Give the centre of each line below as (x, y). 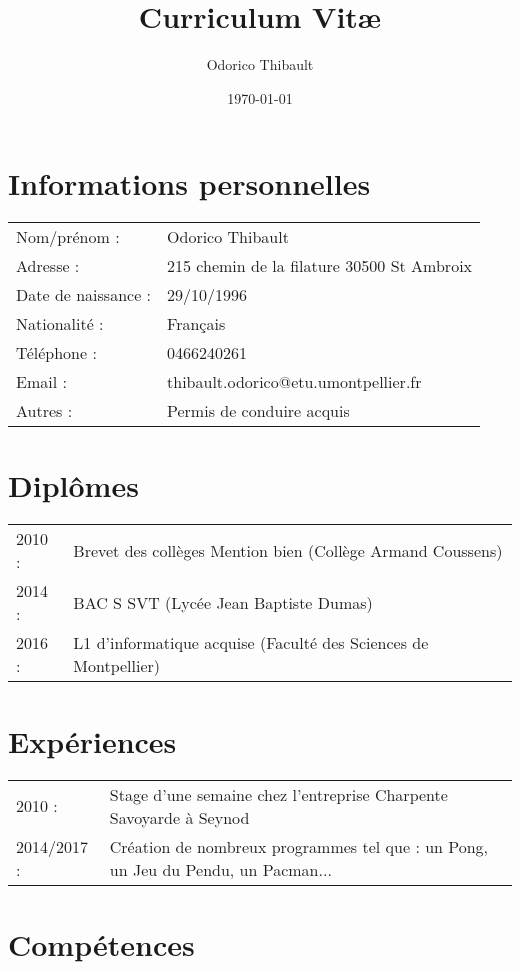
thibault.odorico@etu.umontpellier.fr (294, 382)
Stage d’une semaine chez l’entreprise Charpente (278, 794)
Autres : (44, 411)
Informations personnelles (189, 183)
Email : (41, 382)
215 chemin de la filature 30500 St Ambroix (320, 266)
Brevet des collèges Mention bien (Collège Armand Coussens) (288, 550)
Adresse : (48, 266)
